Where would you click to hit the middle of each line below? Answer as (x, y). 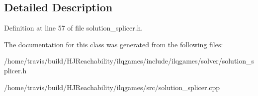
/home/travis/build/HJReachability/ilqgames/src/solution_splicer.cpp (112, 87)
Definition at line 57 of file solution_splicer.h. (74, 28)
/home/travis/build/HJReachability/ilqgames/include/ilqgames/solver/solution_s (129, 61)
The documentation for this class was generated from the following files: (114, 44)
